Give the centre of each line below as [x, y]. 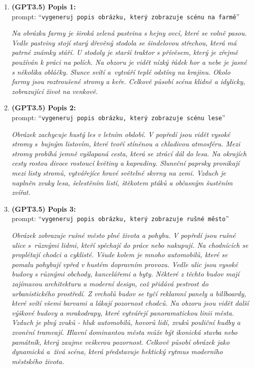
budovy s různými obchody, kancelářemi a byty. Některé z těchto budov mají [126, 274]
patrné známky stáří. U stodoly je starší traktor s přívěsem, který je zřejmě [125, 52]
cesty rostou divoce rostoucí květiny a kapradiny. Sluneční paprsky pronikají [126, 163]
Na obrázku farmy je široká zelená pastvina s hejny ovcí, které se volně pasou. [129, 33]
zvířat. [21, 192]
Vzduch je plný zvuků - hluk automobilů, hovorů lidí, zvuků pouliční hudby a [126, 322]
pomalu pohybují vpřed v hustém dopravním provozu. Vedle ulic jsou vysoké [125, 264]
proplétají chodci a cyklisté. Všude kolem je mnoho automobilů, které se [120, 254]
